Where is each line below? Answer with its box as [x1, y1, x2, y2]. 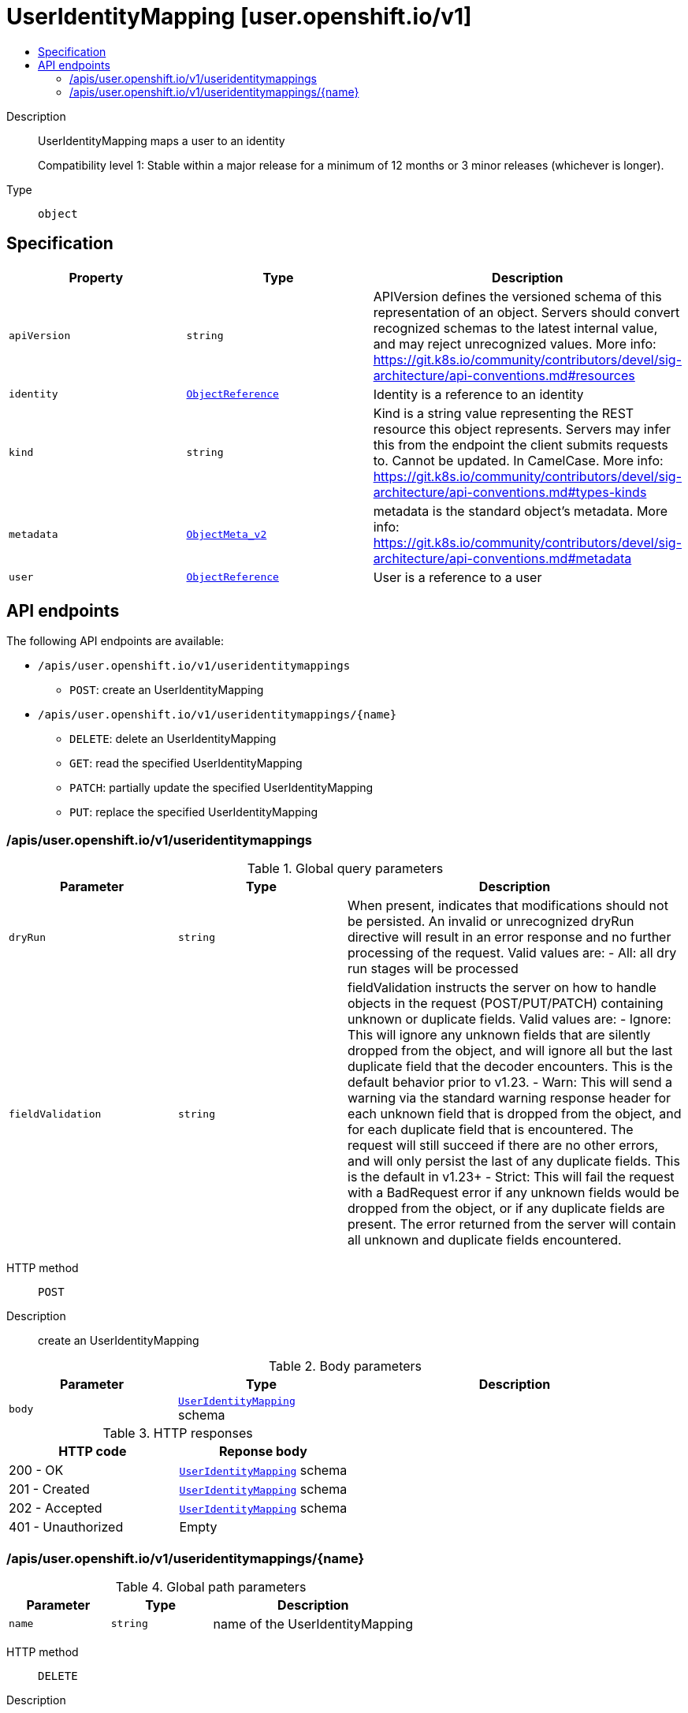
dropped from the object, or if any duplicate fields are [348, 1200, 665, 1217]
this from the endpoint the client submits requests [373, 436, 668, 453]
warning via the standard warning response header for [348, 1090, 671, 1107]
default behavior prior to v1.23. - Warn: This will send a [348, 1074, 673, 1091]
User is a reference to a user [373, 569, 542, 585]
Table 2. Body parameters [268, 1358, 422, 1375]
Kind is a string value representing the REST [373, 405, 634, 421]
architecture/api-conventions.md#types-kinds [373, 483, 647, 500]
